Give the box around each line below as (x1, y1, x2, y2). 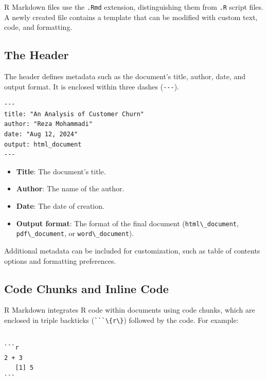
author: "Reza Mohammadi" (4, 120, 93, 128)
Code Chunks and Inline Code (4, 280, 169, 296)
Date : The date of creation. (16, 201, 104, 211)
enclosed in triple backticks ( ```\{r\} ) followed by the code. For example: (4, 314, 239, 325)
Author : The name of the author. (16, 183, 124, 194)
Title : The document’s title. (16, 166, 106, 176)
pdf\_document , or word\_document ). (16, 228, 134, 239)
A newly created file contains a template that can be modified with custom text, (4, 11, 258, 22)
